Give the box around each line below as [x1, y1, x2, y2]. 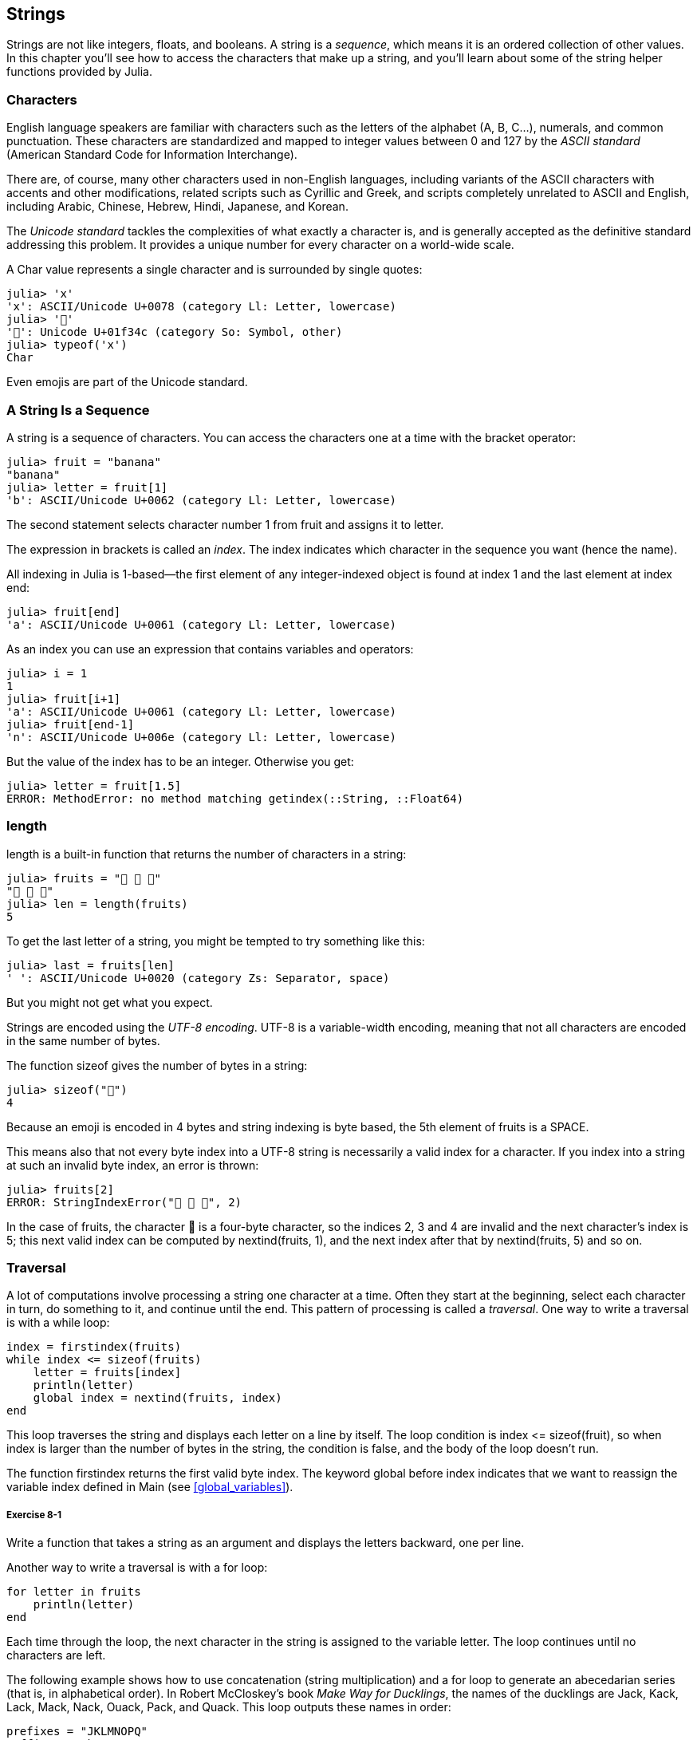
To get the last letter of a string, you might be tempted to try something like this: [6, 933, 425, 948]
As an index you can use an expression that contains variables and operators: [6, 641, 414, 656]
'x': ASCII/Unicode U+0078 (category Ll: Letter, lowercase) [6, 300, 396, 314]
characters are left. [6, 1648, 106, 1663]
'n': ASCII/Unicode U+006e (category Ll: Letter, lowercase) [6, 730, 396, 744]
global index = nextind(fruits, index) [33, 1391, 282, 1405]
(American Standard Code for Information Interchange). [6, 148, 297, 162]
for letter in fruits [6, 1585, 141, 1599]
